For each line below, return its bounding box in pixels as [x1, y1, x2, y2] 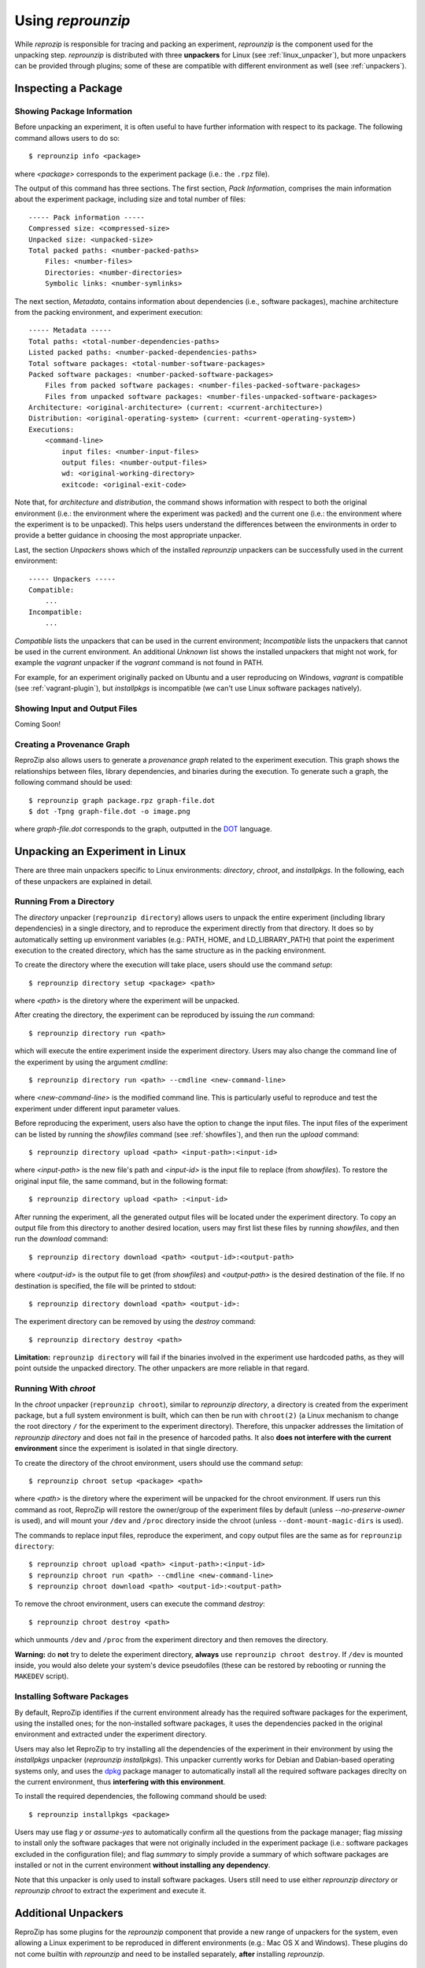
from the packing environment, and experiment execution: [14, 307, 203, 316]
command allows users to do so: [14, 133, 120, 142]
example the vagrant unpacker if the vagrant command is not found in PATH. [14, 658, 264, 668]
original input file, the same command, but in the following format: [14, 1176, 228, 1186]
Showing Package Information [14, 106, 133, 117]
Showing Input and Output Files [14, 703, 138, 714]
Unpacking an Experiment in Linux [14, 845, 187, 858]
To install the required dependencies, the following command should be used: [14, 1792, 267, 1801]
